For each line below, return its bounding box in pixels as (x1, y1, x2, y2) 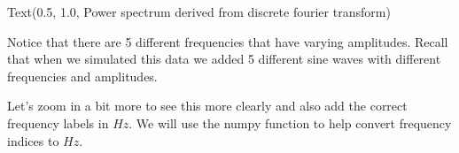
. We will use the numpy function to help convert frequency (128, 113, 452, 132)
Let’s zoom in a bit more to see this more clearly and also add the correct (7, 96, 408, 115)
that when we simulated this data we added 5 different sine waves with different (7, 50, 441, 68)
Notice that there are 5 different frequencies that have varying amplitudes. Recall (7, 32, 448, 50)
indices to (7, 131, 59, 149)
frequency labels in (7, 113, 109, 132)
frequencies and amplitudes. (7, 66, 158, 85)
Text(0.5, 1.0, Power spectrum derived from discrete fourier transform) (7, 3, 391, 20)
